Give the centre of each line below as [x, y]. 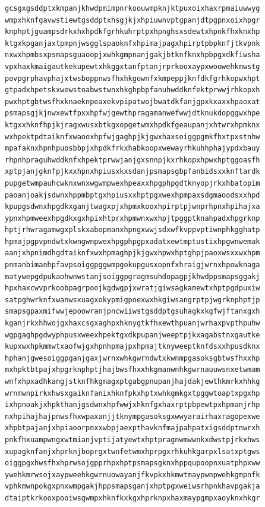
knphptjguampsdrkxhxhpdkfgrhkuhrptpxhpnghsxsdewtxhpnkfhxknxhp [132, 32]
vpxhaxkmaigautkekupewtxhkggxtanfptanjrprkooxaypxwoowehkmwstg [132, 66]
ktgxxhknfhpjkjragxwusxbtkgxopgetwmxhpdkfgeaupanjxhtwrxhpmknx [132, 125]
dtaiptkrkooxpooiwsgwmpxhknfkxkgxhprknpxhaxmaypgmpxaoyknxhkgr [132, 498]
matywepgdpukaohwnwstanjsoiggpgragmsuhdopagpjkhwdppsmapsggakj [132, 276]
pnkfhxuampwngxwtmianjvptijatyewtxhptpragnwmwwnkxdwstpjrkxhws [132, 439]
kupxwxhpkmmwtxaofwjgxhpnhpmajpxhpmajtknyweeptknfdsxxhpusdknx [132, 347]
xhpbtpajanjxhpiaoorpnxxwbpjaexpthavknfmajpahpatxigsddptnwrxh [132, 428]
